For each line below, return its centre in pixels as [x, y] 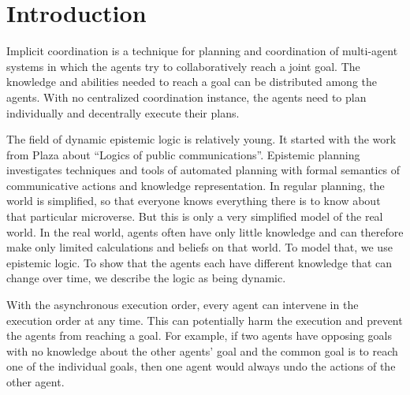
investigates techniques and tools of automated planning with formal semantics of [203, 170]
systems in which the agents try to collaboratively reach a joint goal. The [183, 66]
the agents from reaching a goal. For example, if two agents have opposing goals [199, 335]
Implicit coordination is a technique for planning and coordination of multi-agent [202, 51]
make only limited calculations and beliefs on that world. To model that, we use [199, 247]
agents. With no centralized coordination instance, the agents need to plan [186, 97]
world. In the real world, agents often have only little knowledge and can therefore [205, 231]
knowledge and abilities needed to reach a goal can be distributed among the [192, 82]
